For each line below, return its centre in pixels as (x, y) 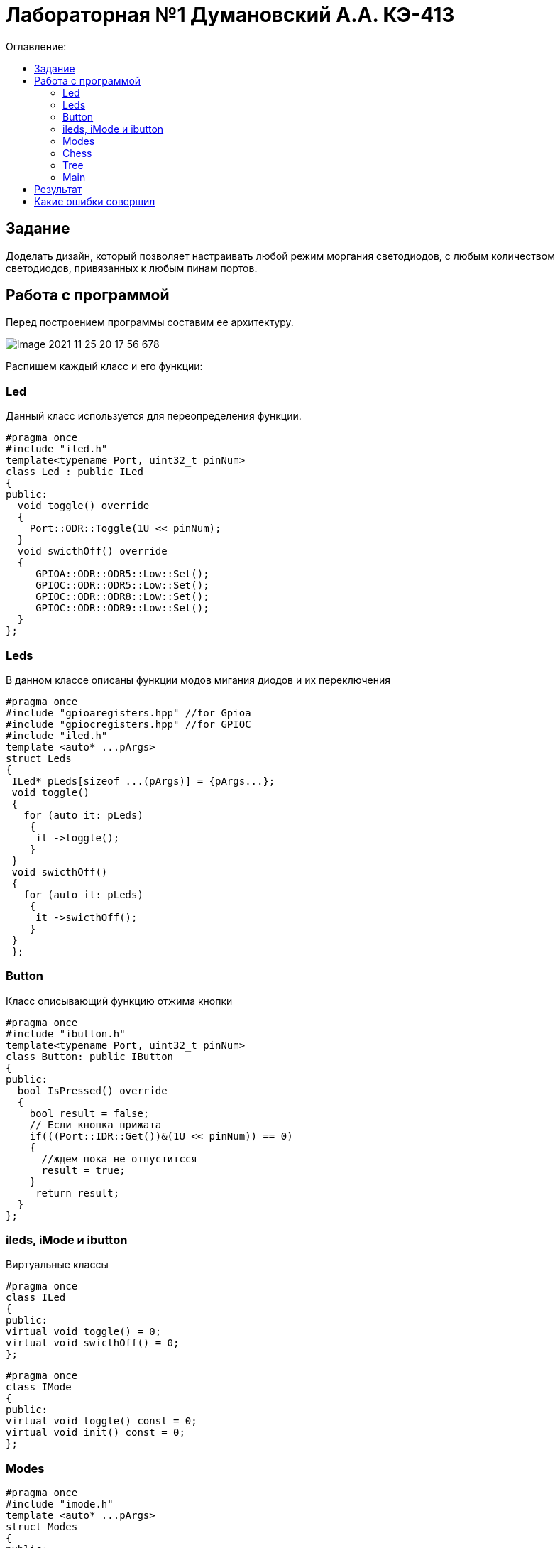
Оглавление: (36, 46)
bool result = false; (89, 1113)
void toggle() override (83, 506)
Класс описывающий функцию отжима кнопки (119, 1001)
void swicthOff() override (92, 551)
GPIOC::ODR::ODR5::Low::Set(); (122, 585)
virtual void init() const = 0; (95, 1433)
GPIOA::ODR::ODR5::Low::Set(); (122, 574)
